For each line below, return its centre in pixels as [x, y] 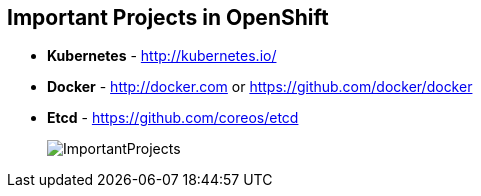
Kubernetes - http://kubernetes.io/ [162, 56]
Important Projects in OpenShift [168, 17]
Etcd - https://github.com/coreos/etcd [173, 118]
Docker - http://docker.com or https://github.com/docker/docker [260, 87]
